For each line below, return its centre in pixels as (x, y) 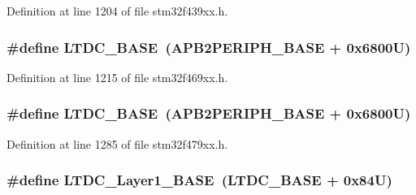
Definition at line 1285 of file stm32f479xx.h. (117, 143)
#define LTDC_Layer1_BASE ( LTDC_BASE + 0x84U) (199, 180)
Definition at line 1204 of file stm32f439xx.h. (117, 11)
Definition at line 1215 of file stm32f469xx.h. (117, 77)
